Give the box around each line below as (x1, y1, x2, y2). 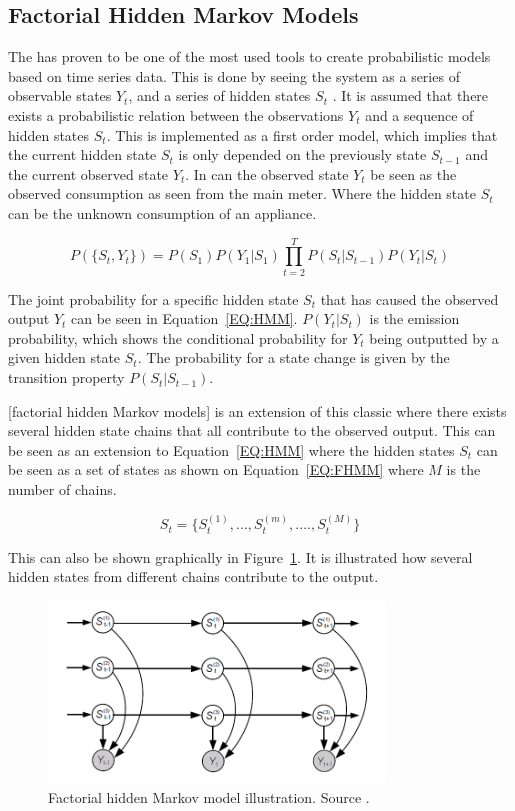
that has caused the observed (320, 288, 499, 309)
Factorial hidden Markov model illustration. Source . (48, 786, 370, 807)
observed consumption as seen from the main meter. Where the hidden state (8, 183, 476, 204)
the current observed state (8, 163, 169, 184)
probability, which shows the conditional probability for (8, 327, 348, 348)
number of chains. (8, 479, 117, 500)
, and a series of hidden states (128, 85, 311, 106)
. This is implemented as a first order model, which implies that (106, 124, 498, 145)
